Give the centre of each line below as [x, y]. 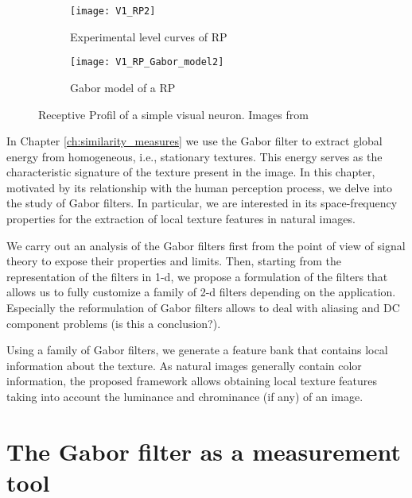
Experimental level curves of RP [149, 36]
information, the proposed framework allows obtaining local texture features [192, 381]
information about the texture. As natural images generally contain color [184, 365]
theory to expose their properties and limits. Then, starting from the [174, 261]
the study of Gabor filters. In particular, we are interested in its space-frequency [202, 203]
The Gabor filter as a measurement [204, 451]
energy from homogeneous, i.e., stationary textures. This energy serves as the [194, 156]
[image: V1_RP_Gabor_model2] [147, 62]
